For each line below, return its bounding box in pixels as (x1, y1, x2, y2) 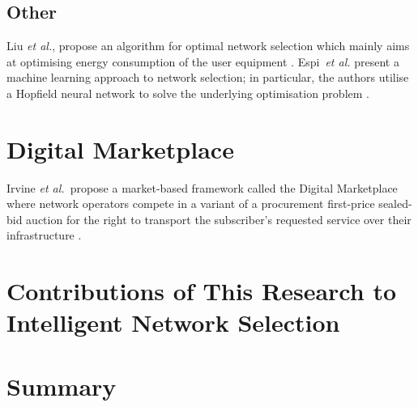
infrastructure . (6, 227, 82, 244)
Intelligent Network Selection (6, 306, 340, 339)
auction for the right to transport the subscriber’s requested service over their (26, 210, 412, 227)
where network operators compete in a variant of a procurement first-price (6, 195, 375, 212)
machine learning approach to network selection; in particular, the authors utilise (6, 69, 409, 86)
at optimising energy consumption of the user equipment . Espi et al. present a (6, 53, 399, 70)
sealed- (378, 195, 412, 212)
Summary (6, 369, 117, 402)
